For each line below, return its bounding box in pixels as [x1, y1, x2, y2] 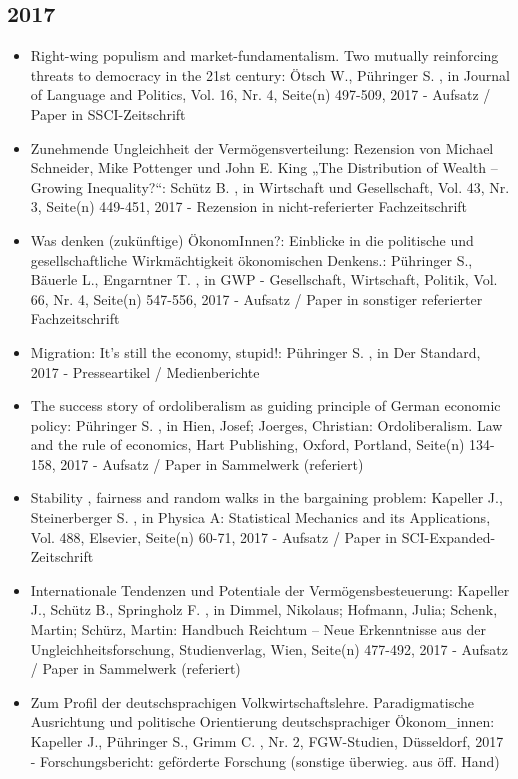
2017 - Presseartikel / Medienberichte [30, 361, 260, 382]
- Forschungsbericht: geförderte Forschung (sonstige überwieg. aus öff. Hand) [30, 750, 500, 771]
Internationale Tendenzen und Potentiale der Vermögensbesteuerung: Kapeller [30, 579, 510, 600]
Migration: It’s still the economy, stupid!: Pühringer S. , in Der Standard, [30, 341, 481, 362]
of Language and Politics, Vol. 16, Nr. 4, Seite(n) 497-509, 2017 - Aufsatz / [30, 84, 491, 105]
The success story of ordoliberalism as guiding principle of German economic [30, 395, 501, 416]
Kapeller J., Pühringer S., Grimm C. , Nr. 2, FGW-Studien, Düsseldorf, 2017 [30, 731, 504, 752]
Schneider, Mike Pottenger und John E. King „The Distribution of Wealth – [30, 157, 498, 178]
